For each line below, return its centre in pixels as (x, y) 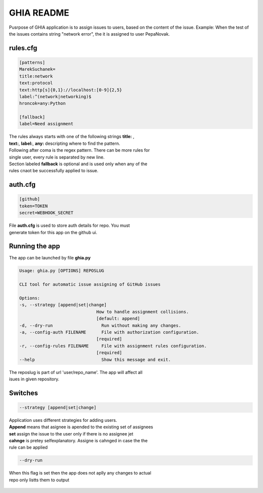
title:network (36, 76)
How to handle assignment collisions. (142, 312)
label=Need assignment (46, 124)
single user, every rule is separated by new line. (57, 157)
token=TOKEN (34, 206)
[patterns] (32, 62)
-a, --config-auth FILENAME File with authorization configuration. (109, 332)
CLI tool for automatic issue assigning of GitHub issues (90, 285)
